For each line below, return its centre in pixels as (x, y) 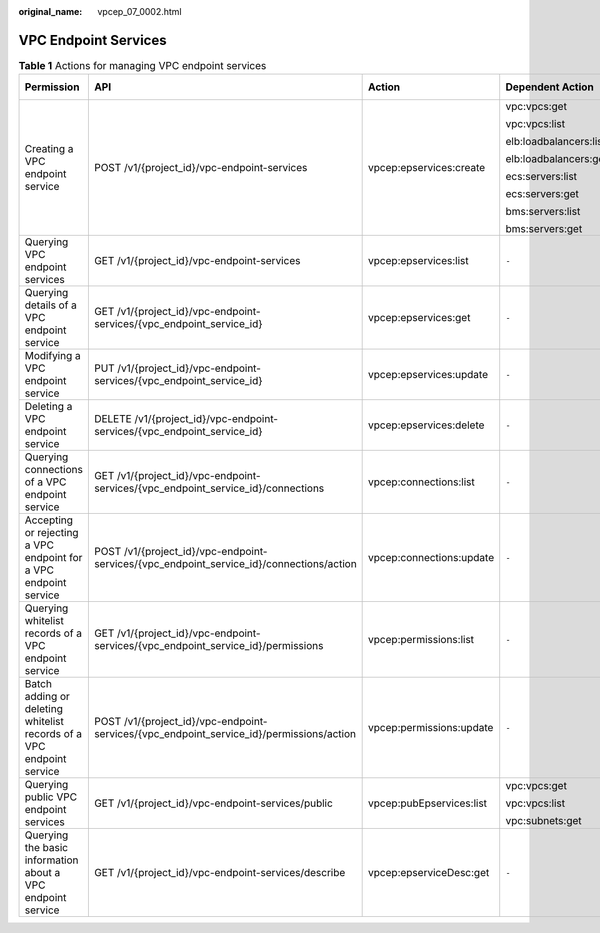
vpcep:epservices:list (418, 261)
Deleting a (48, 407)
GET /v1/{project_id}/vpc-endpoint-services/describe (219, 873)
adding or (47, 697)
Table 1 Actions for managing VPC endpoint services (142, 66)
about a (42, 873)
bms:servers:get (544, 229)
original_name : (50, 11)
